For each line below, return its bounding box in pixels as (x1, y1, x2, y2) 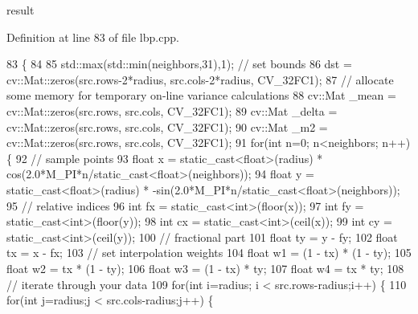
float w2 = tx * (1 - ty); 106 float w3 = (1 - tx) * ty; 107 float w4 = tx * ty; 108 (6, 259, 404, 276)
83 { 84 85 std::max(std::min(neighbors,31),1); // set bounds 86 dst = (6, 55, 352, 72)
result (6, 2, 35, 18)
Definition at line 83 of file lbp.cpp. (6, 28, 179, 45)
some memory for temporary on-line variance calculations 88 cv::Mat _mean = (6, 87, 396, 104)
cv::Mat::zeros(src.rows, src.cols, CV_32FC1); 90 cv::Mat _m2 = (6, 118, 328, 135)
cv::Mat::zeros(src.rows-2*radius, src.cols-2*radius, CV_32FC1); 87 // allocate (6, 71, 394, 88)
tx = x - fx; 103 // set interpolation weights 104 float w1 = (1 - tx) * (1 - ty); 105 (6, 244, 412, 261)
